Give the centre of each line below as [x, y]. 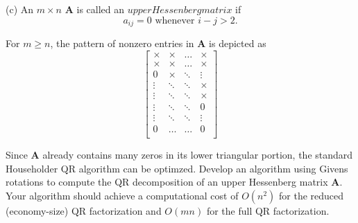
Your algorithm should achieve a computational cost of [122, 195]
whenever [175, 20]
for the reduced [312, 195]
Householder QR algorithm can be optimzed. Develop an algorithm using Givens [177, 168]
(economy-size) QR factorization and [84, 210]
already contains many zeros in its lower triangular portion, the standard [198, 154]
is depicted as [238, 43]
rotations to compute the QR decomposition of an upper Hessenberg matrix [167, 182]
